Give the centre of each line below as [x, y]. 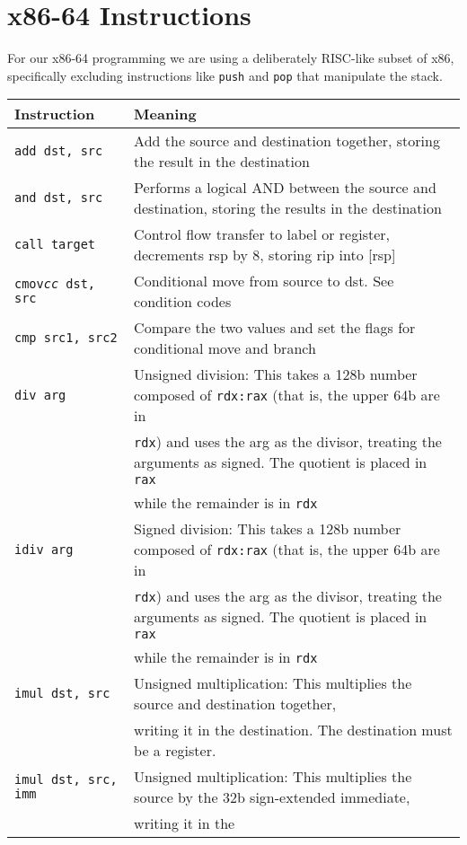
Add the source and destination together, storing [287, 141]
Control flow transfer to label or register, [262, 234]
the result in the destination [222, 162]
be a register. [175, 751]
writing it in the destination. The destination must [293, 730]
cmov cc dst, [55, 284]
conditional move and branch [225, 348]
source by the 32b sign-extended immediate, [272, 797]
